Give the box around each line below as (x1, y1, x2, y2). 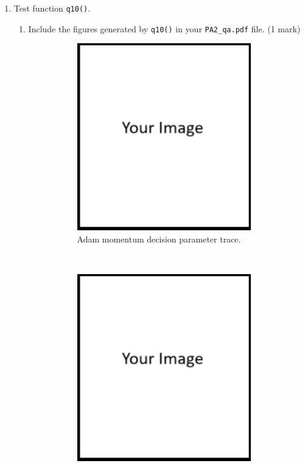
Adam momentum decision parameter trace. (77, 233, 241, 245)
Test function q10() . (13, 2, 91, 14)
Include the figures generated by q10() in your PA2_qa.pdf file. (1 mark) (28, 22, 301, 35)
